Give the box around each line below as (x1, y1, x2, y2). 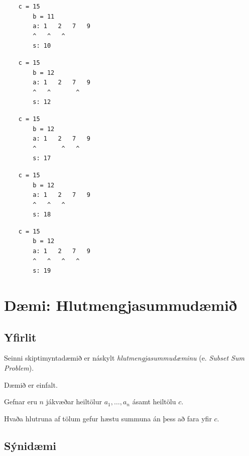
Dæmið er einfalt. (4, 379, 58, 390)
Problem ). (4, 363, 34, 373)
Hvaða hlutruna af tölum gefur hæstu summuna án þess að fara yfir (4, 413, 212, 423)
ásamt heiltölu (132, 396, 176, 407)
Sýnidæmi (4, 437, 56, 453)
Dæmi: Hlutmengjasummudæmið (4, 295, 237, 315)
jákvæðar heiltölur (46, 396, 102, 407)
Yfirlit (4, 329, 37, 345)
